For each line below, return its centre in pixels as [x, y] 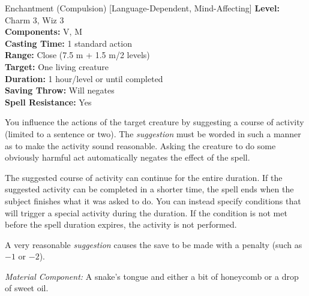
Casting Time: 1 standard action [68, 43]
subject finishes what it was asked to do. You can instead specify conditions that [153, 200]
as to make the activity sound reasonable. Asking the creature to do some [140, 145]
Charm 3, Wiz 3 [34, 19]
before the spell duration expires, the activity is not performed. [121, 224]
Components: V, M [44, 31]
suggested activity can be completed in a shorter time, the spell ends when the [149, 189]
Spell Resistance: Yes [48, 102]
